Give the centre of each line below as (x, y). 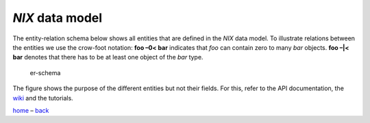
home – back (31, 110)
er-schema (45, 72)
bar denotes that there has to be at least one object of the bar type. (108, 57)
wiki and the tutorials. (43, 98)
